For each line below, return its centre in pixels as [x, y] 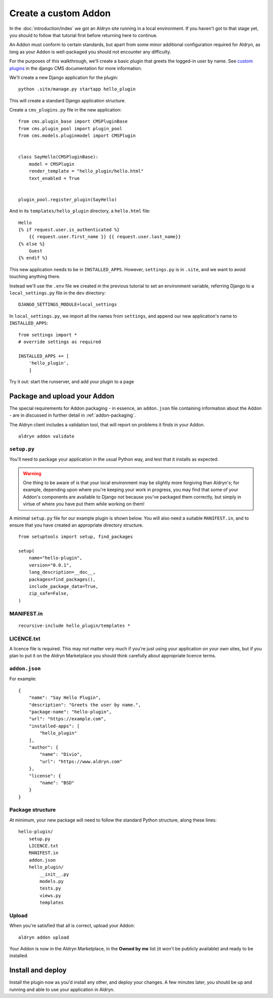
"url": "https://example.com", [67, 719]
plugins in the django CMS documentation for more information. [76, 68]
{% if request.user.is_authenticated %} [69, 230]
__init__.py [54, 874]
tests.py [50, 889]
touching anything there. [35, 277]
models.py [52, 881]
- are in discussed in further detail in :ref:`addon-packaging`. [73, 415]
